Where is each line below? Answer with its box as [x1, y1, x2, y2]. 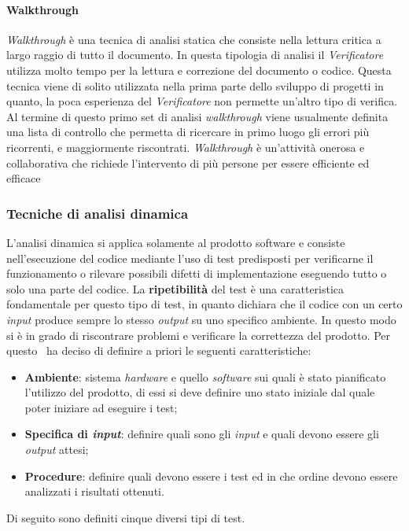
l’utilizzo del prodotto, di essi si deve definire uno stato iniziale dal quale [24, 384, 375, 400]
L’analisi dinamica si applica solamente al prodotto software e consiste [6, 234, 345, 250]
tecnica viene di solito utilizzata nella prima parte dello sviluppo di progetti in [6, 77, 384, 94]
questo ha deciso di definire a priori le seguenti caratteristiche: [6, 342, 311, 359]
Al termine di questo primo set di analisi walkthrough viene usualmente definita [6, 108, 389, 124]
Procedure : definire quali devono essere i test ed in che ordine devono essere [24, 467, 398, 484]
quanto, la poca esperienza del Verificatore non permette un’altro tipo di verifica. [6, 93, 398, 109]
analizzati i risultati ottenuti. [24, 483, 164, 500]
